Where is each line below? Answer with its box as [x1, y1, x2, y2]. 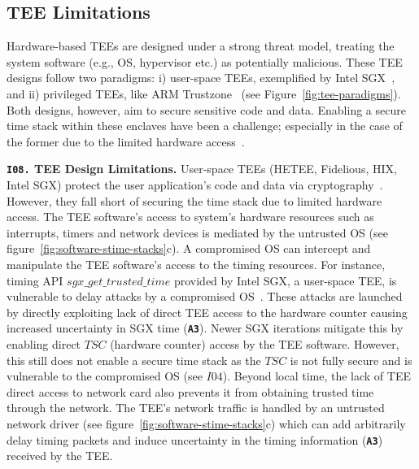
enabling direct [7, 336, 81, 353]
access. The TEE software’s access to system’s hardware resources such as [7, 208, 374, 225]
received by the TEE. [7, 447, 113, 464]
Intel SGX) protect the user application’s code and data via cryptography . [7, 176, 383, 193]
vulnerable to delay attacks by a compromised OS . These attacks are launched [7, 288, 403, 305]
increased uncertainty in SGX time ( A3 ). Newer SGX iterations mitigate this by [7, 319, 404, 337]
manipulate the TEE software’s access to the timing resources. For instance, [7, 255, 386, 272]
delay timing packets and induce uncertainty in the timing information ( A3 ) [7, 431, 383, 448]
